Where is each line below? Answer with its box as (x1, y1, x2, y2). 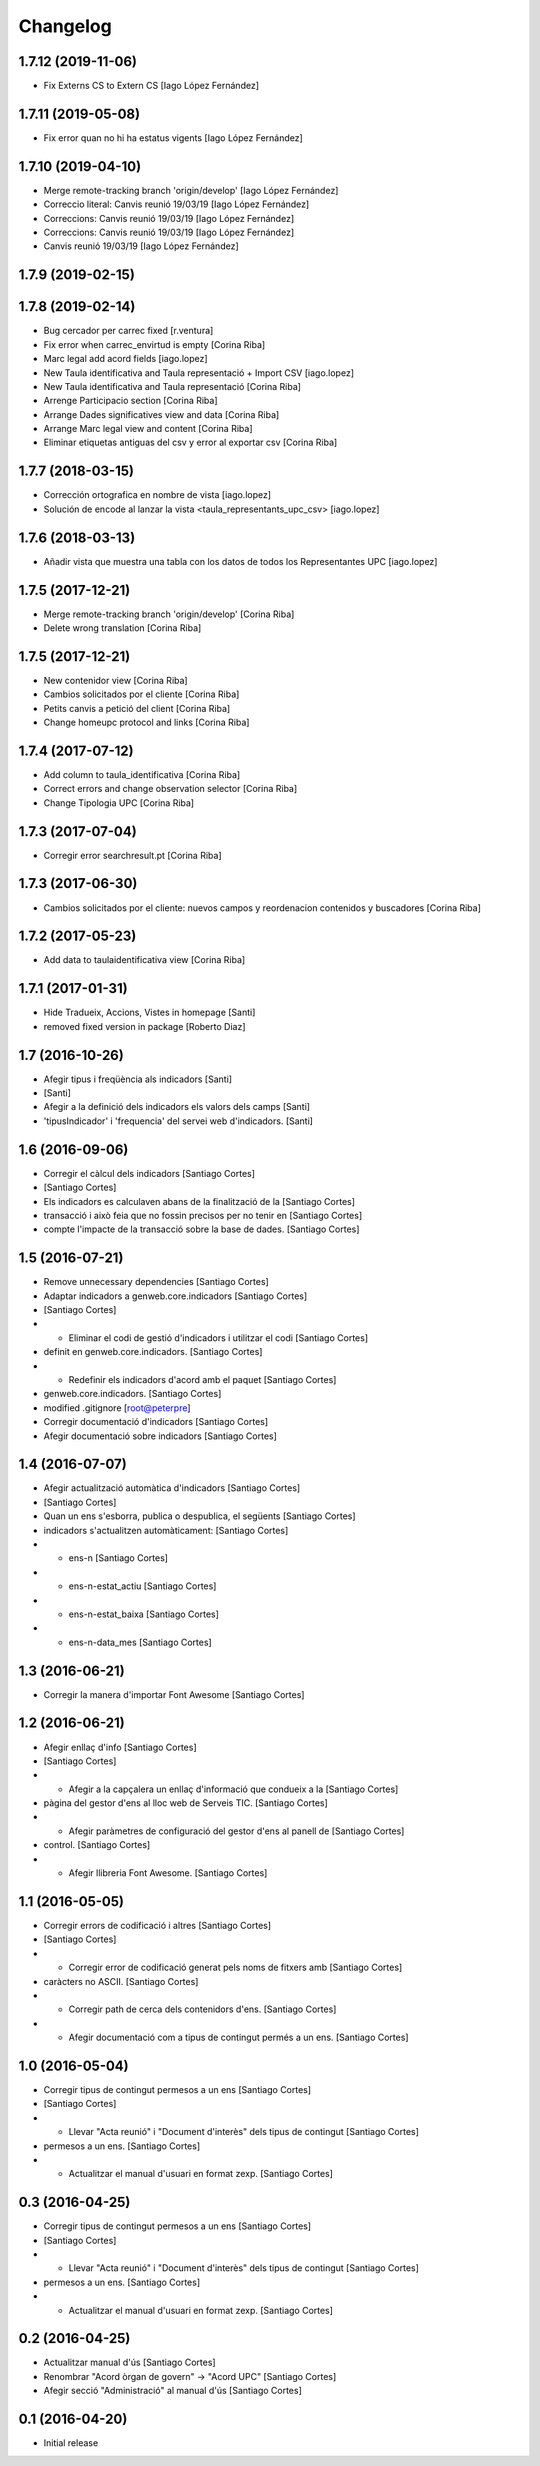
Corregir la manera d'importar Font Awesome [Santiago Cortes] (43, 1688, 305, 1700)
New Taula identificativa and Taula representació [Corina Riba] (43, 380, 302, 392)
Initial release (43, 2437, 99, 2449)
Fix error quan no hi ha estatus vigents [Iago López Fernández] (43, 131, 304, 144)
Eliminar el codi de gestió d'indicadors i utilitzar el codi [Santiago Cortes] (68, 1331, 369, 1344)
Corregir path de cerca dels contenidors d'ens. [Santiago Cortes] (68, 2003, 337, 2015)
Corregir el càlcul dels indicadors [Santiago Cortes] (43, 1167, 255, 1179)
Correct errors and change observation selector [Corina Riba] (43, 783, 298, 795)
